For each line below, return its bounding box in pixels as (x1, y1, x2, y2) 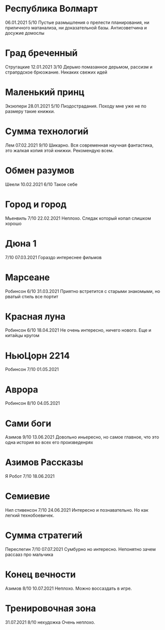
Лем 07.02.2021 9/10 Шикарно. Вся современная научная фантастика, (5, 142, 154, 148)
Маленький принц (5, 87, 85, 98)
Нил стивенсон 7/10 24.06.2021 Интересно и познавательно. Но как (5, 507, 149, 513)
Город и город (5, 198, 67, 210)
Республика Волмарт (5, 3, 98, 14)
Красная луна (5, 311, 66, 322)
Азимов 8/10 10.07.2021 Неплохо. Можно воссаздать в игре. (5, 585, 132, 591)
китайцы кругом (5, 333, 40, 339)
